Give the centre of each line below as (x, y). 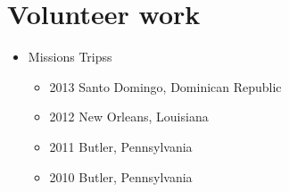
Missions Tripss (70, 57)
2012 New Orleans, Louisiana (129, 117)
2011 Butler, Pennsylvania (121, 146)
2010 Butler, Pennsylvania (121, 176)
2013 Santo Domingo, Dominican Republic (165, 86)
